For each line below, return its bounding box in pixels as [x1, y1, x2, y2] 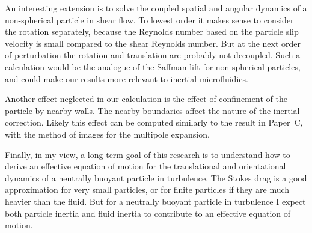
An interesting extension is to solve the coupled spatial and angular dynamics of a [5, 2, 307, 14]
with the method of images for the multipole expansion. [5, 127, 210, 140]
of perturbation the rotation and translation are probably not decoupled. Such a [5, 49, 301, 61]
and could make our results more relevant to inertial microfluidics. [5, 72, 248, 85]
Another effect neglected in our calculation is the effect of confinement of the [5, 92, 287, 105]
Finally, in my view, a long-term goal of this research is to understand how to [5, 148, 290, 160]
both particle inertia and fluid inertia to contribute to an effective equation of [5, 207, 291, 219]
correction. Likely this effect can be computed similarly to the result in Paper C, [5, 116, 303, 129]
